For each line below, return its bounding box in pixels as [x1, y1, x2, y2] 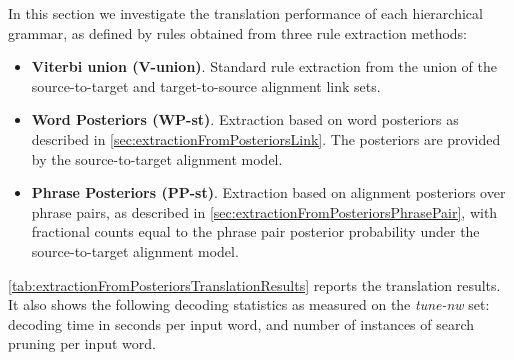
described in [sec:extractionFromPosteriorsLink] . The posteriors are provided [31, 128, 501, 149]
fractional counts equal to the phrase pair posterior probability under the [31, 221, 480, 242]
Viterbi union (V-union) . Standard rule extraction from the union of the [31, 56, 497, 77]
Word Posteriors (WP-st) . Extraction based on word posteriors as [31, 109, 459, 130]
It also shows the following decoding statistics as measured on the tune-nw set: [8, 294, 490, 315]
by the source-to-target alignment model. [31, 148, 283, 169]
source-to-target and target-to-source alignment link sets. [31, 75, 381, 96]
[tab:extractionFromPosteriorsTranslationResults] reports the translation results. [8, 274, 501, 295]
